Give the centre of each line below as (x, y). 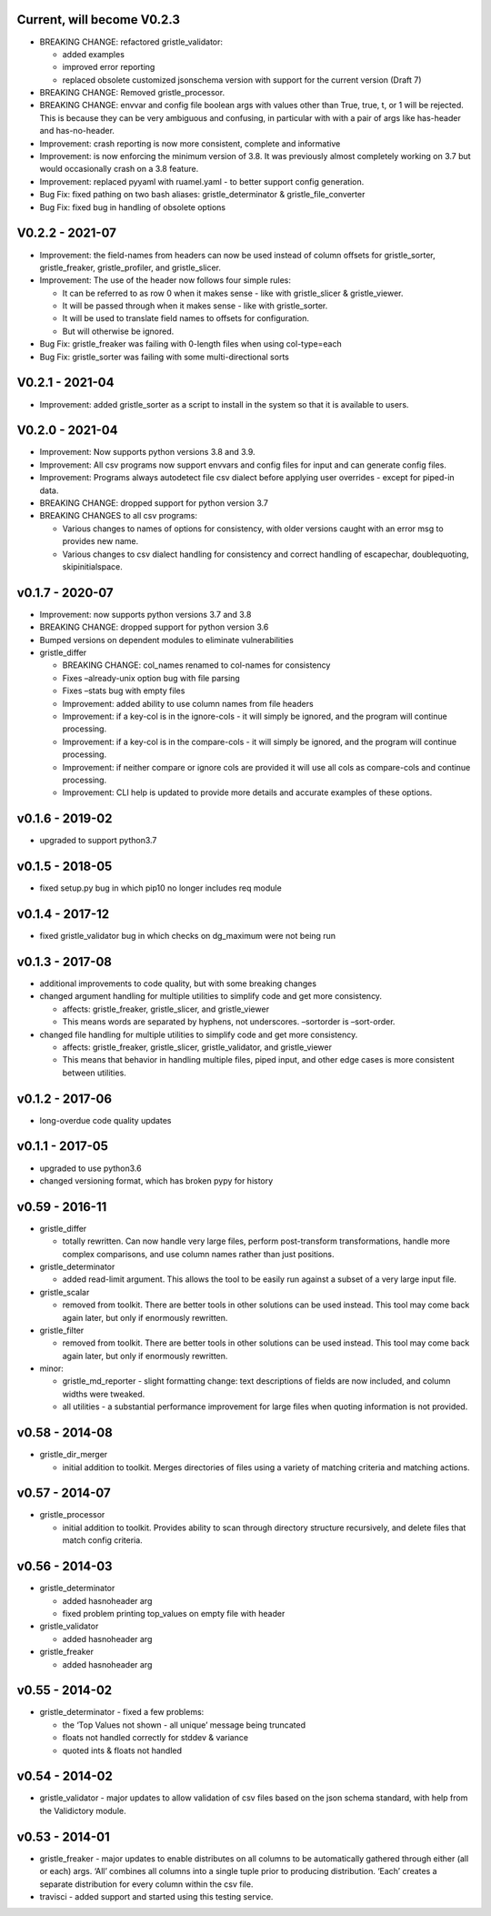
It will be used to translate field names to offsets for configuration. (185, 318)
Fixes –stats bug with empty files (124, 691)
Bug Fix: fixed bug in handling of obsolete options (133, 207)
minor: (51, 1368)
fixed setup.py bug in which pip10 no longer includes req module (160, 888)
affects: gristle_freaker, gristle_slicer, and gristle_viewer (166, 1009)
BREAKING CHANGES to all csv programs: (118, 516)
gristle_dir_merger (74, 1455)
